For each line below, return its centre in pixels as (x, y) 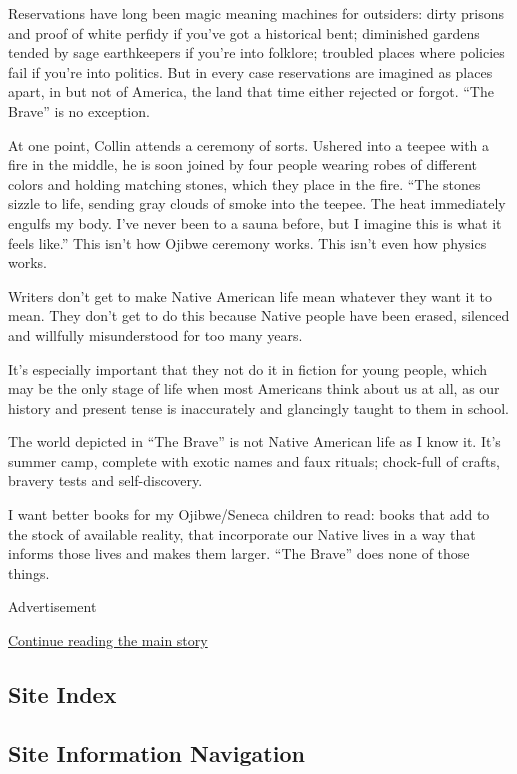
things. (29, 572)
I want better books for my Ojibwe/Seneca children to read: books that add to (249, 514)
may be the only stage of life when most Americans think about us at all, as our (254, 388)
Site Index (62, 694)
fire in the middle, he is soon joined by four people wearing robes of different (243, 164)
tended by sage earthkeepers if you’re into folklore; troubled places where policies (256, 52)
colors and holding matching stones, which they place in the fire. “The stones (244, 183)
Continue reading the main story (108, 640)
